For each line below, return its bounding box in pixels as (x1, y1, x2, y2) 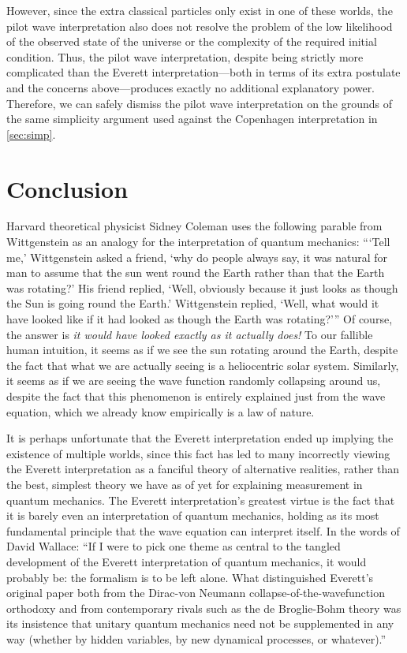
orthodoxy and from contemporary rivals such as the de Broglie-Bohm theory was (6, 599, 401, 616)
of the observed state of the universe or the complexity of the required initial (6, 33, 377, 50)
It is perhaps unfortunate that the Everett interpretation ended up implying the (6, 430, 394, 446)
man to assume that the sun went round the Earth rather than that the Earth (6, 264, 385, 281)
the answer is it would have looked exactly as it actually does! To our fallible (6, 326, 373, 342)
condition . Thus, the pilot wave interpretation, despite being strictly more (6, 48, 364, 65)
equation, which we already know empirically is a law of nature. (6, 403, 315, 420)
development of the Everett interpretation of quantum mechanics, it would (6, 553, 367, 569)
